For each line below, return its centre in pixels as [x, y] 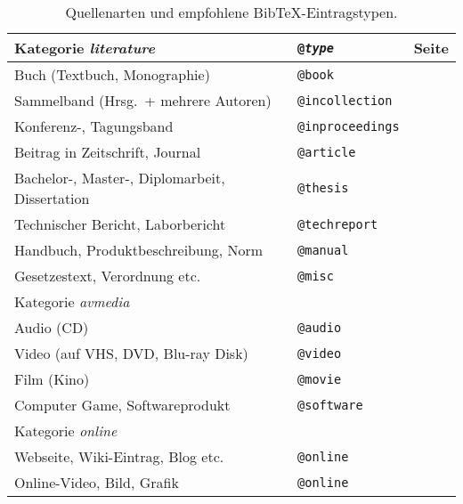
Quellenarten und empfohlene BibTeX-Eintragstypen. [231, 12]
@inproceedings [349, 126]
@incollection [345, 100]
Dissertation [52, 198]
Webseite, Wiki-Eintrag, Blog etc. [119, 456]
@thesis [323, 188]
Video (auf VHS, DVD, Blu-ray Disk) [131, 353]
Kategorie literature [85, 48]
